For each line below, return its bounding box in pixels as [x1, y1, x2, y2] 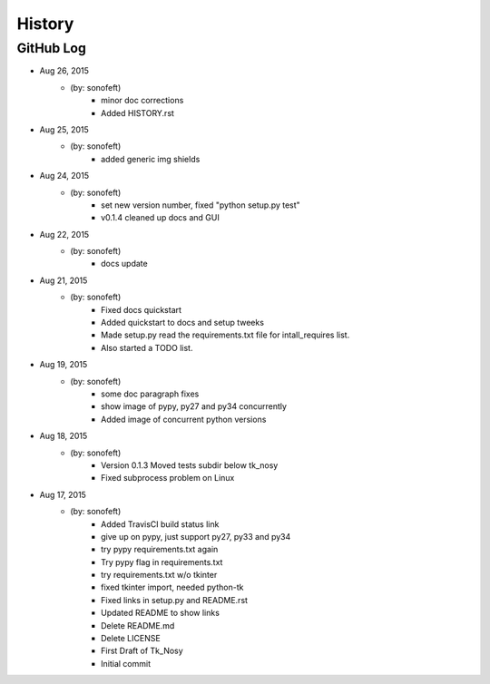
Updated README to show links [101, 608, 220, 619]
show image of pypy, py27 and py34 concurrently [101, 401, 288, 412]
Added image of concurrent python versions [101, 414, 267, 425]
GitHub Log [16, 40, 86, 56]
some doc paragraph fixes [101, 388, 200, 399]
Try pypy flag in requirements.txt [101, 556, 223, 567]
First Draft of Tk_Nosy [101, 645, 183, 657]
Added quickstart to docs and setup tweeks [101, 318, 265, 328]
